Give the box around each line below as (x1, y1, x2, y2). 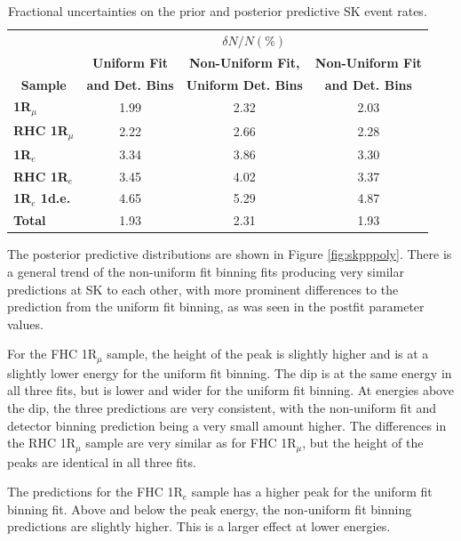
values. (7, 314, 44, 333)
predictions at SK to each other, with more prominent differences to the (7, 279, 399, 298)
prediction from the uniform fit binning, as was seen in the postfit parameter (7, 297, 425, 316)
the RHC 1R (7, 433, 76, 452)
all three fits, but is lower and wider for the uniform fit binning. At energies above (7, 381, 454, 400)
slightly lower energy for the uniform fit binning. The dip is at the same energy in (7, 363, 452, 382)
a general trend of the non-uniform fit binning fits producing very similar (7, 262, 404, 280)
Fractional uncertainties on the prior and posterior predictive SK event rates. (8, 2, 427, 20)
